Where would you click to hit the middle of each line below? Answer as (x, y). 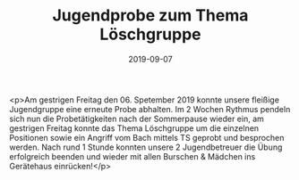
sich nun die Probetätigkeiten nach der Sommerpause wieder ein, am (137, 119)
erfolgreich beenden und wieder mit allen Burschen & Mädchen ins (132, 156)
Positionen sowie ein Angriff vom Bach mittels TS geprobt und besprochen (147, 137)
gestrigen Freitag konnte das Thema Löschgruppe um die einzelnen (134, 128)
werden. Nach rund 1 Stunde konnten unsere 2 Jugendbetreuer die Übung (146, 147)
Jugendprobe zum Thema (150, 16)
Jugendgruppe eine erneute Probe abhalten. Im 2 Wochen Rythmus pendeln (150, 109)
